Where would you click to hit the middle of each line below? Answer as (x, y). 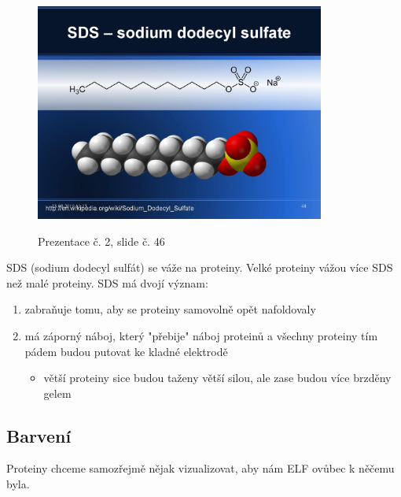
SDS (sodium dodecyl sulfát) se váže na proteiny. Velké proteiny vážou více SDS (200, 267)
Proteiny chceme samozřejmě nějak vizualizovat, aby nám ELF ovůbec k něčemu (200, 468)
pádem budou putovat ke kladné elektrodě (126, 351)
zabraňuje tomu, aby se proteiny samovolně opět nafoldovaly (170, 309)
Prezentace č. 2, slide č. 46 (101, 241)
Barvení (39, 435)
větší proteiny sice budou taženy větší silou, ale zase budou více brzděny (217, 378)
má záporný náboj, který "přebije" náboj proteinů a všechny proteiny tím (201, 335)
